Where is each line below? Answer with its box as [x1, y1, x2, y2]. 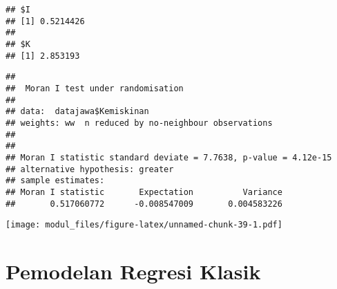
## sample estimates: [6, 176, 105, 186]
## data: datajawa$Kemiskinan [6, 106, 149, 117]
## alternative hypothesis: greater [6, 164, 174, 174]
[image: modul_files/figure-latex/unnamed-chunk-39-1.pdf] [6, 220, 282, 230]
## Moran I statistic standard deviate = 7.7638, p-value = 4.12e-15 [6, 152, 332, 162]
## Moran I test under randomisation [6, 83, 184, 93]
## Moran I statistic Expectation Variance [6, 187, 282, 197]
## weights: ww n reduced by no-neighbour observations [6, 118, 273, 128]
